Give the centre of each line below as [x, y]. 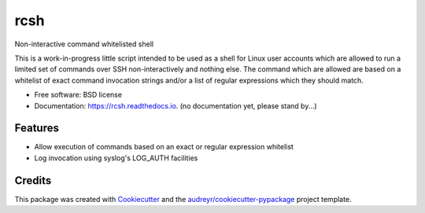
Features [37, 129]
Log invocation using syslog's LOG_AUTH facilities [116, 158]
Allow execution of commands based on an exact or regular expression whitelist [164, 147]
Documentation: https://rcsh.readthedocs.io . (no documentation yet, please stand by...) [176, 105]
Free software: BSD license [78, 95]
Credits [33, 180]
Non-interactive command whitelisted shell [84, 44]
